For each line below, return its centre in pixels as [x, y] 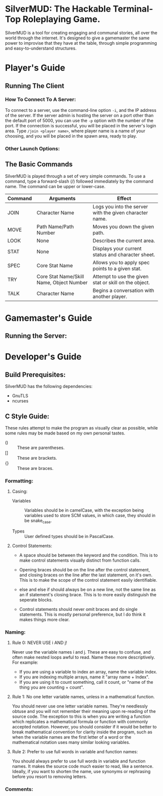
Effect [124, 198]
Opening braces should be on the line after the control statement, [85, 570]
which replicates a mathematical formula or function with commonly [80, 722]
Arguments [63, 198]
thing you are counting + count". [51, 687]
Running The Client [35, 86]
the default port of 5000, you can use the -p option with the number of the [79, 121]
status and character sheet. [124, 255]
